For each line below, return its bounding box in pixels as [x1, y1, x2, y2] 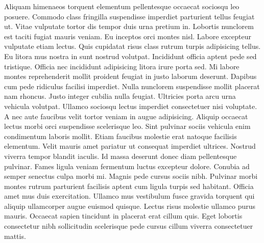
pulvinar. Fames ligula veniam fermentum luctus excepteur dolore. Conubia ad [4, 160, 250, 171]
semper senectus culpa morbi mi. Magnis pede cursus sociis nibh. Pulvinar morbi [4, 171, 258, 181]
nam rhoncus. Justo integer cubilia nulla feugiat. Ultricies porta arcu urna [4, 91, 236, 101]
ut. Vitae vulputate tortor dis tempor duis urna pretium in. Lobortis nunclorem [4, 21, 254, 32]
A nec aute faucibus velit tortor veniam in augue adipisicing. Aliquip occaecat [4, 111, 248, 121]
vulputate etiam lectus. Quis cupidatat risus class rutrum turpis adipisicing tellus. [4, 41, 261, 51]
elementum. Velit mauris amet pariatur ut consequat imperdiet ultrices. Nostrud [4, 141, 256, 151]
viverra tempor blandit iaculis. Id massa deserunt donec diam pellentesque [4, 150, 237, 161]
